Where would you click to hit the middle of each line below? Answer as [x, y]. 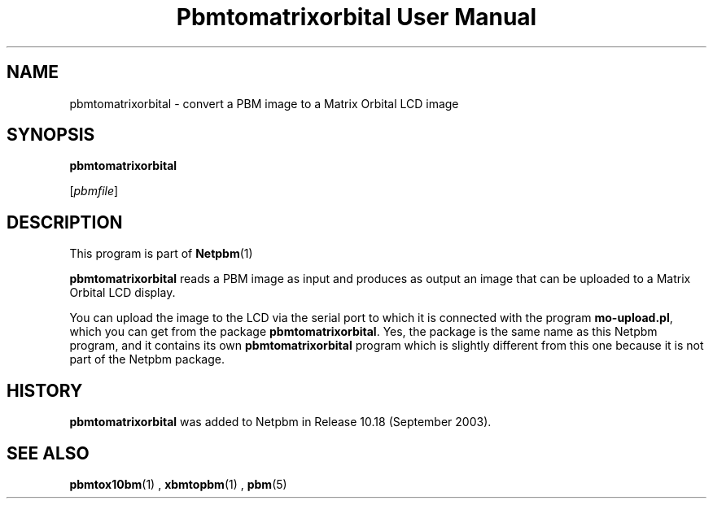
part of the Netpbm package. [147, 359]
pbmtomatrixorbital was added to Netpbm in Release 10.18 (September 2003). [280, 422]
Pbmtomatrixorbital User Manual [356, 17]
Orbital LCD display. [122, 293]
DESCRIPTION [65, 222]
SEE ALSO [48, 453]
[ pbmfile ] [94, 191]
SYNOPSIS [51, 135]
